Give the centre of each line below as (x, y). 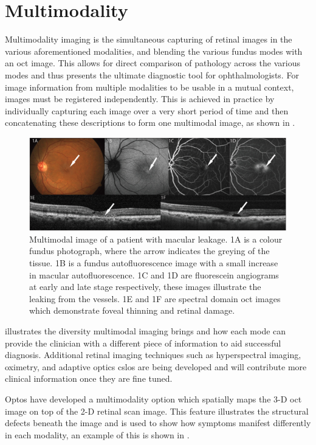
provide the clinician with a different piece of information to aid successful (143, 343)
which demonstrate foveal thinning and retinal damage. (132, 310)
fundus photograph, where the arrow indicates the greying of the (149, 251)
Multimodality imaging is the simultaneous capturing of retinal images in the (149, 39)
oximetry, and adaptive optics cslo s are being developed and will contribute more (156, 366)
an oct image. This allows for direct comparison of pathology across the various (153, 63)
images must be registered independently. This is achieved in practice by (140, 99)
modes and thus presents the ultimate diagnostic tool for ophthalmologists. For (152, 74)
